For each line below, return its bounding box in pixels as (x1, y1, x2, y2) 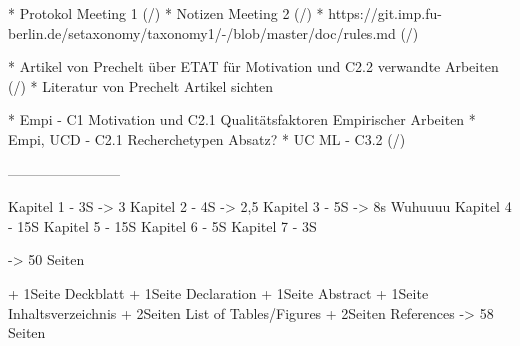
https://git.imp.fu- (328, 3, 442, 23)
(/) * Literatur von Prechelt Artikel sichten (8, 75, 274, 96)
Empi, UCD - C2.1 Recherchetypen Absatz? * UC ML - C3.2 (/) (8, 128, 406, 149)
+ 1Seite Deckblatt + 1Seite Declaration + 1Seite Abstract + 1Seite (8, 282, 429, 303)
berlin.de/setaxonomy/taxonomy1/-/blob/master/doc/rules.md (8, 22, 396, 43)
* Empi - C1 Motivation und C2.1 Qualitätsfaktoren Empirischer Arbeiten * (8, 109, 476, 130)
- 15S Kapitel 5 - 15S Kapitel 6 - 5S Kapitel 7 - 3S (8, 215, 317, 236)
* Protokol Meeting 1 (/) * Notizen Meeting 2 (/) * (8, 3, 324, 23)
